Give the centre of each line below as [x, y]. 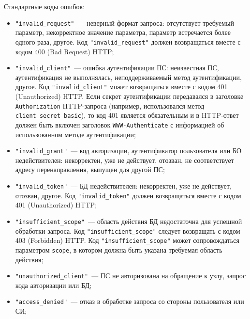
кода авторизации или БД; [53, 285]
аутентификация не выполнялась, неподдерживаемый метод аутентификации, [128, 77]
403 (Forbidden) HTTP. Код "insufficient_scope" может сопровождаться [127, 240]
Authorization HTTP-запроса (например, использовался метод [110, 105]
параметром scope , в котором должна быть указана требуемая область [119, 249]
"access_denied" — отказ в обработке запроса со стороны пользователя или [130, 301]
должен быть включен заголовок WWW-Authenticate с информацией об [120, 124]
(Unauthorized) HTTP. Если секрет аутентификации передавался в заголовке [129, 96]
